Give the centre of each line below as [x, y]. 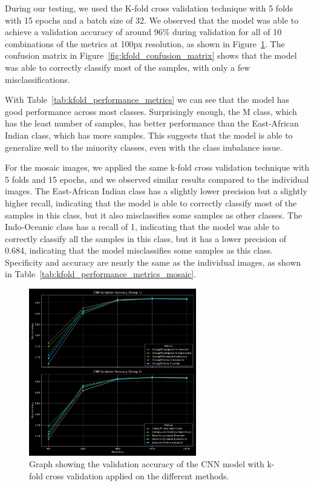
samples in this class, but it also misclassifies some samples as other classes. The [154, 215]
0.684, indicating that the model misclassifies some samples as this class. [139, 250]
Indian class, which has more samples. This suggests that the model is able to [149, 135]
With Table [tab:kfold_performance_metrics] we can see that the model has [147, 100]
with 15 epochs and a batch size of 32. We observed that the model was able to [152, 20]
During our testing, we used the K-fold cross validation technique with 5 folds [149, 8]
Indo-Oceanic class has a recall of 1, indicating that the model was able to [142, 227]
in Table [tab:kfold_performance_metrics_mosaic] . [101, 274]
